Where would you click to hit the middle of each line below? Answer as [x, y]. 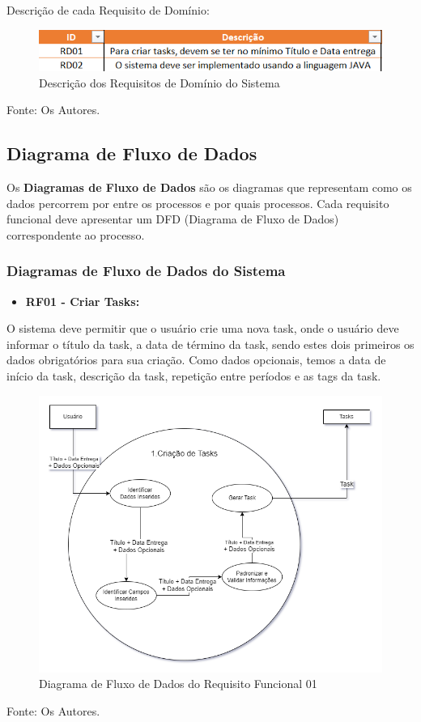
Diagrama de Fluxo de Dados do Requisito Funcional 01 [178, 684]
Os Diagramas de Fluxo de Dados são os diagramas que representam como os [209, 187]
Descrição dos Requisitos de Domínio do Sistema [159, 82]
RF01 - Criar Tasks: [83, 301]
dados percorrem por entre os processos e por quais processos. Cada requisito [198, 203]
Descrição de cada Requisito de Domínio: [108, 10]
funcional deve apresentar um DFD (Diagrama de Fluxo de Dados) [173, 219]
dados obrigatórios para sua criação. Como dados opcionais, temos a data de [196, 360]
